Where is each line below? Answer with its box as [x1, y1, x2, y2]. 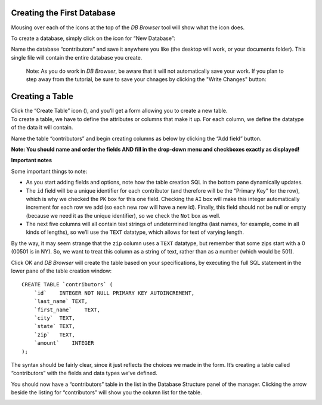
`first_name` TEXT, [33, 306, 101, 313]
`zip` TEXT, [33, 331, 76, 338]
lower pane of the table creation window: [11, 267, 112, 274]
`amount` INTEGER [33, 340, 94, 347]
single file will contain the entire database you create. [11, 54, 143, 61]
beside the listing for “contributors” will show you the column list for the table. [11, 389, 202, 396]
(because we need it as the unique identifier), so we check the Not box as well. [26, 212, 221, 219]
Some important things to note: [11, 168, 88, 175]
